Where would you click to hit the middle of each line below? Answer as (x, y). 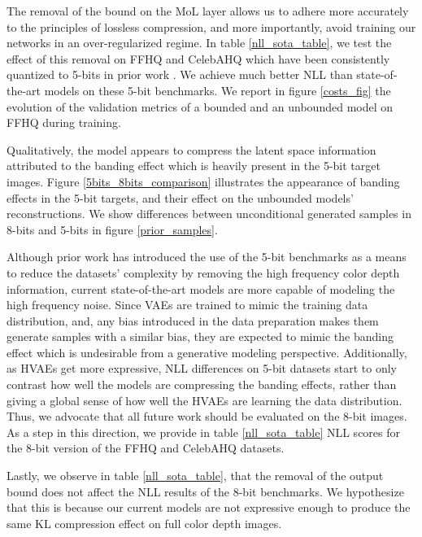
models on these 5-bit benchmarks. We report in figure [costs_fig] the (218, 90)
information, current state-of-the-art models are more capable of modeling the (201, 288)
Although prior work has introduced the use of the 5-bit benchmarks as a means (207, 257)
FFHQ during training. (64, 122)
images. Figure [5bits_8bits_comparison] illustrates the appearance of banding (203, 181)
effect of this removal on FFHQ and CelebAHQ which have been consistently (198, 58)
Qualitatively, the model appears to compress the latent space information (191, 149)
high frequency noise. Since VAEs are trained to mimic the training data (187, 305)
